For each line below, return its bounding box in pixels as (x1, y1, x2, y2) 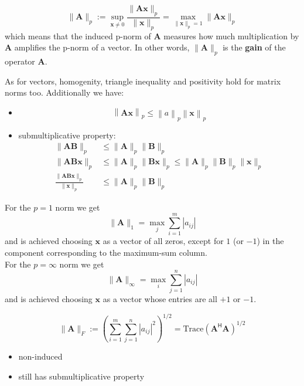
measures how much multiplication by (163, 29, 299, 42)
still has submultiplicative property (18, 370, 145, 382)
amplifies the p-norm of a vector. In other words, (14, 41, 190, 53)
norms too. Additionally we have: (5, 86, 124, 99)
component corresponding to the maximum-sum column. (5, 246, 207, 258)
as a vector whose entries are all (103, 293, 217, 305)
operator (5, 55, 35, 67)
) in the (257, 235, 284, 247)
